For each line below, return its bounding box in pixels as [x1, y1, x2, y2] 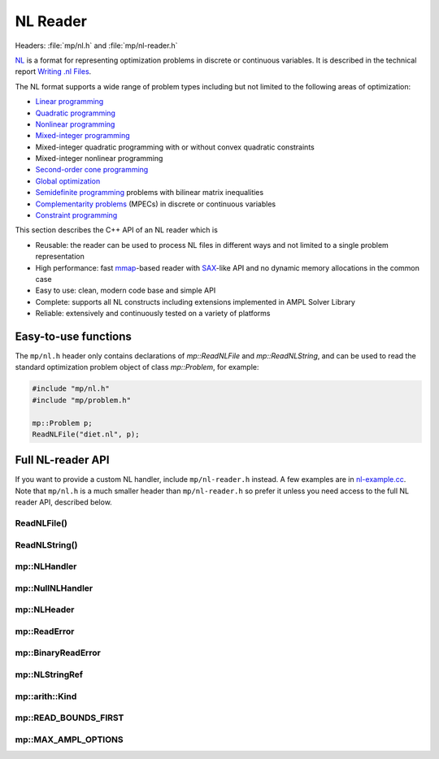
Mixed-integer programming [35, 131, 130, 141]
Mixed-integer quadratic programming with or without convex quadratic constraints [35, 142, 315, 152]
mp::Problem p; [32, 419, 93, 427]
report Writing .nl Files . [15, 67, 92, 76]
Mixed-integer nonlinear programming [35, 154, 163, 163]
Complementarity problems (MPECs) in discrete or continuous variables [35, 199, 276, 209]
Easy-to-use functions [15, 329, 132, 343]
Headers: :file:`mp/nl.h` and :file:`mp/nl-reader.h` [15, 41, 178, 50]
